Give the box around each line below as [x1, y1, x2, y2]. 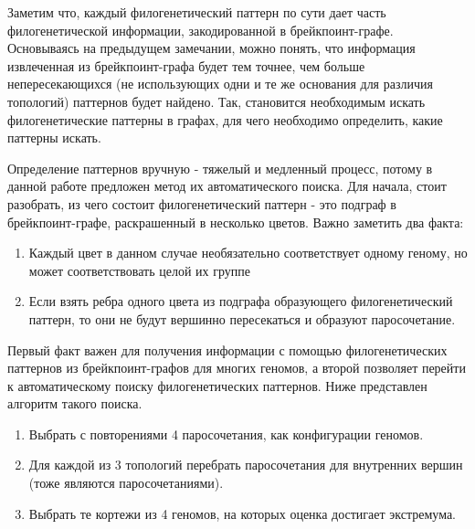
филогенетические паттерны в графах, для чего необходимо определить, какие [7, 110, 443, 129]
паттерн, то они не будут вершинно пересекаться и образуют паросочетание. [28, 309, 456, 328]
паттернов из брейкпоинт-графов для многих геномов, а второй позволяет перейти [7, 358, 466, 377]
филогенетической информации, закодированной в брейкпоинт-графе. [7, 20, 394, 39]
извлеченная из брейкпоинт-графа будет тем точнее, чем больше [7, 56, 365, 75]
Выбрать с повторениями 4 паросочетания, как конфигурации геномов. [28, 424, 424, 443]
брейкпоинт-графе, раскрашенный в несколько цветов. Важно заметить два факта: [7, 212, 464, 231]
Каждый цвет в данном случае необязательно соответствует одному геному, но [28, 243, 468, 262]
